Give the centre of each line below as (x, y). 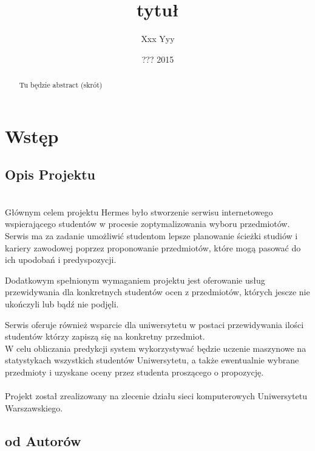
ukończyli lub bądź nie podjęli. (62, 303)
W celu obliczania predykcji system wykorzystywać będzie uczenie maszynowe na (156, 348)
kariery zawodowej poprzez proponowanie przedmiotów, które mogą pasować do (153, 247)
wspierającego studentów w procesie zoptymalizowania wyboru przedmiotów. (147, 224)
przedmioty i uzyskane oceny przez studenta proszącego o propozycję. (134, 372)
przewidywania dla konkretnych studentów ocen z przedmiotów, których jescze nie (157, 292)
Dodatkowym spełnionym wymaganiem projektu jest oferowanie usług (135, 280)
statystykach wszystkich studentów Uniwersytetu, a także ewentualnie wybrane (152, 360)
